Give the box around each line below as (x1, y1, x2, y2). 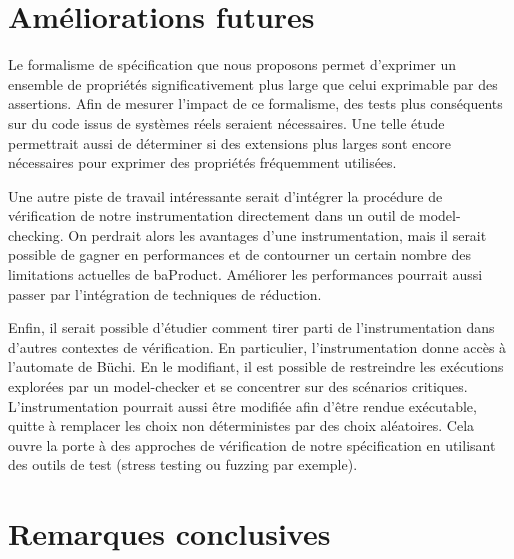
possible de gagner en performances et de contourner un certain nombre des (8, 244, 471, 265)
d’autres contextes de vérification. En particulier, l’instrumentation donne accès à (8, 336, 507, 357)
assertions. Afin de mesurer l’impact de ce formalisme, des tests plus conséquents (8, 93, 503, 114)
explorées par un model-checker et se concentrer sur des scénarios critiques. (8, 376, 468, 397)
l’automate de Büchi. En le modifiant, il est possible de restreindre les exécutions (8, 356, 504, 377)
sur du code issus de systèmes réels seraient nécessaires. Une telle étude (8, 112, 445, 133)
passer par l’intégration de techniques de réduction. (8, 283, 322, 304)
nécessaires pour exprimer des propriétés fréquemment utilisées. (8, 152, 397, 173)
